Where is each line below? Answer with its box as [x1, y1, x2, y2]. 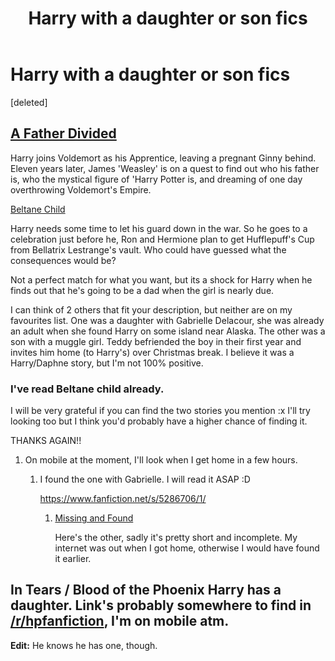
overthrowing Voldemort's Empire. [10, 183, 152, 196]
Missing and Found [54, 512, 134, 524]
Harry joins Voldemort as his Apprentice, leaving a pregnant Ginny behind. [10, 152, 317, 164]
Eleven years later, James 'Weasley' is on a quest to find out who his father [10, 162, 320, 174]
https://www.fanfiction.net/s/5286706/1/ [39, 493, 207, 505]
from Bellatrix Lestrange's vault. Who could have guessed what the [10, 243, 287, 256]
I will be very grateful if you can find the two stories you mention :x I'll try [10, 405, 311, 417]
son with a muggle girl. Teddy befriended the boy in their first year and [10, 335, 302, 347]
